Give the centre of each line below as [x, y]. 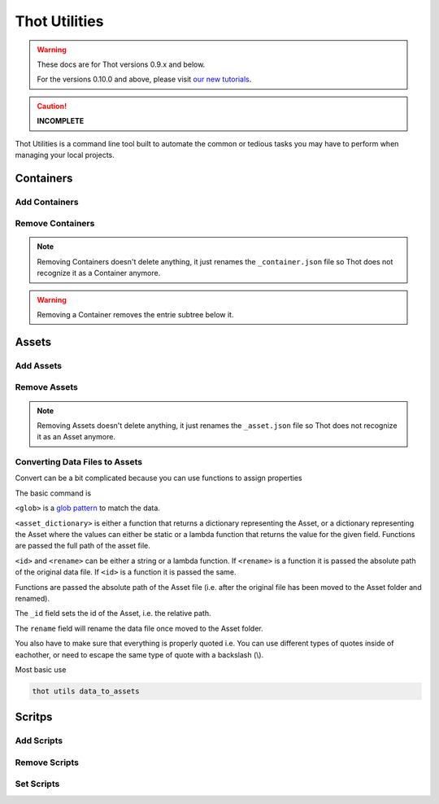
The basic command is [53, 493]
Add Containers [47, 202]
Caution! [52, 106]
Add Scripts [39, 741]
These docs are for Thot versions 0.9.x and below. [121, 64]
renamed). [33, 598]
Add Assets [39, 365]
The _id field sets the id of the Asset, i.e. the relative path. [113, 614]
